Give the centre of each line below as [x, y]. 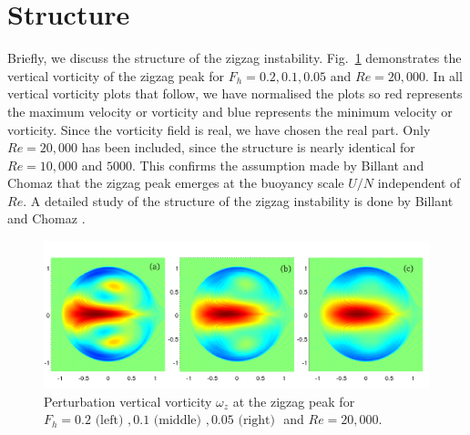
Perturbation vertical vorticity [128, 401]
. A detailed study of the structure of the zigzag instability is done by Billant [238, 200]
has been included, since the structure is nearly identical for [248, 147]
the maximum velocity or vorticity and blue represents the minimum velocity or [230, 111]
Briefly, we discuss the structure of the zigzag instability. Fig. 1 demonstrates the [235, 58]
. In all [444, 75]
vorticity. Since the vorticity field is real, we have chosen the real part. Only [219, 129]
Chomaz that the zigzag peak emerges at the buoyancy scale [176, 183]
